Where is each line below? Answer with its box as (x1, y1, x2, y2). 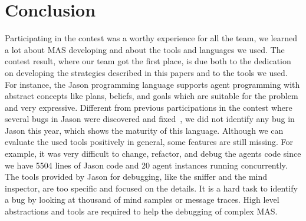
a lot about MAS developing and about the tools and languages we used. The (5, 43, 285, 55)
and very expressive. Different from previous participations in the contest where (5, 101, 292, 113)
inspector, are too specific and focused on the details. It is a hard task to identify (5, 182, 298, 194)
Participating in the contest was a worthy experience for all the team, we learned (5, 32, 297, 44)
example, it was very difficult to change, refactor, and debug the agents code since (5, 147, 301, 160)
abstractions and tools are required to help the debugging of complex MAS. (5, 205, 278, 217)
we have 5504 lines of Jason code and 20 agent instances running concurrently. (5, 159, 288, 171)
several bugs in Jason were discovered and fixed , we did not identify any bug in (5, 113, 295, 125)
